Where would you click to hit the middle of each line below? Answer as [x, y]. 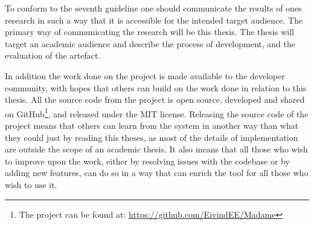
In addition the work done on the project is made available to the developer [145, 75]
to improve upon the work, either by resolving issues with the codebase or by [147, 161]
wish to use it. [31, 184]
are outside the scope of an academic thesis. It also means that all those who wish [156, 149]
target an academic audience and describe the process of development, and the [150, 43]
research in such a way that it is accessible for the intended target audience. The [154, 20]
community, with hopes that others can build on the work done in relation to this [156, 87]
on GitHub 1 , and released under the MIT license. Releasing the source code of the [157, 112]
